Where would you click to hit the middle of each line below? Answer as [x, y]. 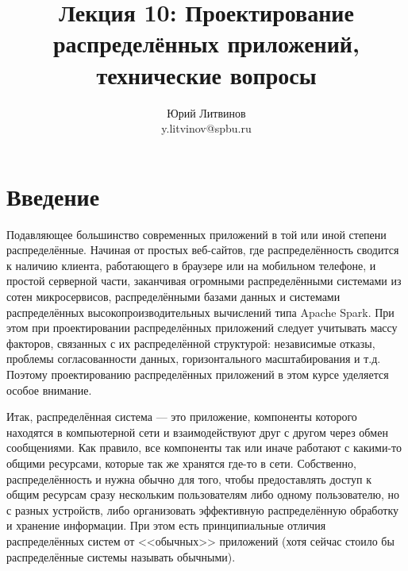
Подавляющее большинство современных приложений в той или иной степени [196, 234]
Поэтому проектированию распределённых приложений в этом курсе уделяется [198, 374]
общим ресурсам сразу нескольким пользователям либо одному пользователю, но [203, 494]
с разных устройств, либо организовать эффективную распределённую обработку [203, 509]
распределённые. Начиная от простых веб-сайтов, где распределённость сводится [203, 250]
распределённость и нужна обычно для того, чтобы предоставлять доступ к [189, 478]
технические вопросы [206, 74]
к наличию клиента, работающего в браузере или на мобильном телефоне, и [191, 265]
